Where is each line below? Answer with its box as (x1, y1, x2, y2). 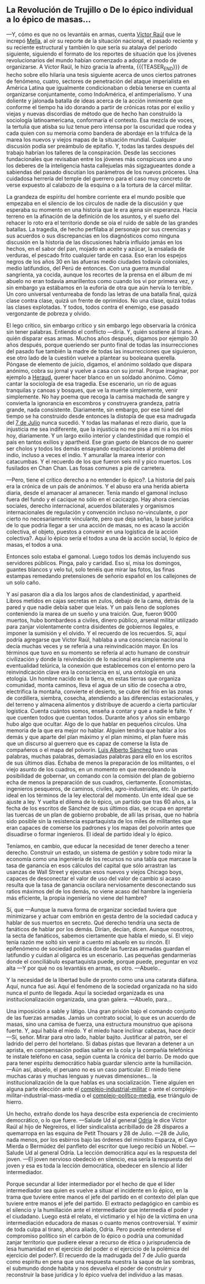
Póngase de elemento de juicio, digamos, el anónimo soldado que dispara (6, 360, 192, 368)
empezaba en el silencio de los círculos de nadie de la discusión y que (6, 200, 184, 207)
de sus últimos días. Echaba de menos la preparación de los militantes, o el (6, 759, 195, 766)
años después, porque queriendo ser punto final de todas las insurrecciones (6, 341, 198, 348)
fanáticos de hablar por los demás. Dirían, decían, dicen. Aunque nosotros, (6, 925, 195, 932)
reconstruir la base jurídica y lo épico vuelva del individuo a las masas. (6, 1271, 184, 1278)
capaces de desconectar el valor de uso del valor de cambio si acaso (6, 875, 181, 882)
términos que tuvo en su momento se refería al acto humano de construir (6, 649, 190, 656)
